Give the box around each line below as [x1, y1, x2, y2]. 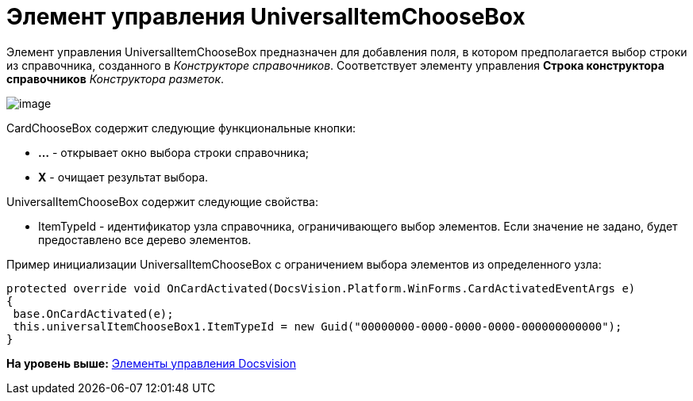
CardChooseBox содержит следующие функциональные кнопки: [6, 120, 356, 135]
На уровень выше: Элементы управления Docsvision [6, 356, 296, 370]
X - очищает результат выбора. [38, 170, 209, 184]
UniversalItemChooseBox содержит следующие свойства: [6, 194, 318, 208]
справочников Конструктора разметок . [6, 71, 225, 86]
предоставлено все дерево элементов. [38, 232, 252, 246]
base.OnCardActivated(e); [13, 307, 174, 320]
